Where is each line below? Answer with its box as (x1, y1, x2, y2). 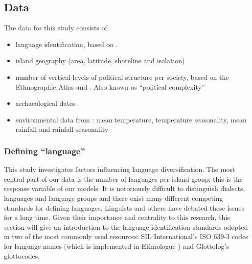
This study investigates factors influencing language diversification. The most (4, 164, 235, 174)
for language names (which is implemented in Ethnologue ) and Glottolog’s (4, 240, 229, 251)
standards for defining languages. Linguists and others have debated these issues (4, 202, 245, 213)
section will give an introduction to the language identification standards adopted (4, 221, 248, 232)
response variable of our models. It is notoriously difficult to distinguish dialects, (4, 183, 245, 193)
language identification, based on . (15, 39, 118, 49)
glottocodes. (4, 250, 40, 261)
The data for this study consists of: (4, 23, 109, 33)
